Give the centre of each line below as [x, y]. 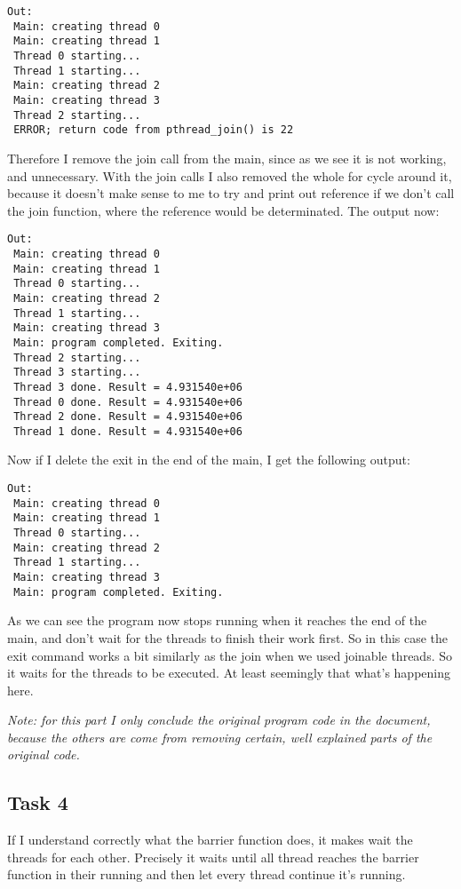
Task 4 [38, 802]
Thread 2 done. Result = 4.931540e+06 [128, 417]
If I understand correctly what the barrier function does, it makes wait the [210, 840]
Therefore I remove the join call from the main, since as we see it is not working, [227, 158]
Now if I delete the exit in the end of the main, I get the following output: [209, 460]
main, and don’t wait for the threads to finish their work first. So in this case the [228, 637]
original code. [44, 754]
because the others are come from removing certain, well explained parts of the [220, 737]
